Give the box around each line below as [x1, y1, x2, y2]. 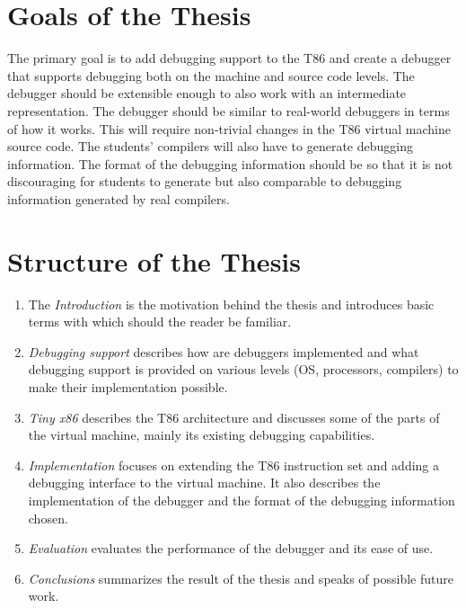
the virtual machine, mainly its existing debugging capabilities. [28, 425, 375, 444]
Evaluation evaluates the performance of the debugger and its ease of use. [28, 539, 434, 558]
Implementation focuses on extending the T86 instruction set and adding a [28, 455, 440, 474]
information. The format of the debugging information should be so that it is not [7, 154, 453, 173]
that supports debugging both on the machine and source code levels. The [7, 66, 415, 85]
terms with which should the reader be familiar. [28, 312, 292, 331]
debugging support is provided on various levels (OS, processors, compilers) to [28, 360, 459, 379]
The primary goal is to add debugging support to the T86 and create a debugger [7, 49, 452, 67]
